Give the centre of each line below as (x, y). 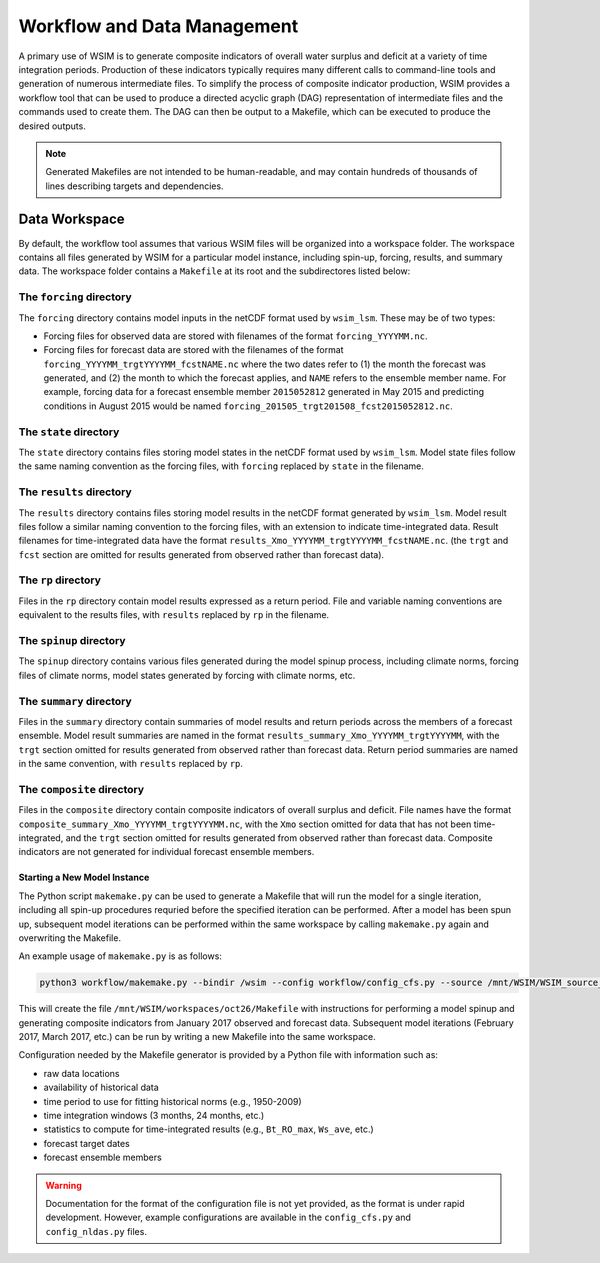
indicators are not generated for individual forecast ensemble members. (166, 852)
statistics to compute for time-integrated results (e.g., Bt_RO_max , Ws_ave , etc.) (208, 1129)
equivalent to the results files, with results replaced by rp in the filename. (174, 615)
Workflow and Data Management (158, 26)
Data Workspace (71, 219)
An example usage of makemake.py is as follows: (120, 956)
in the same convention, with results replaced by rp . (131, 764)
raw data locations (81, 1073)
